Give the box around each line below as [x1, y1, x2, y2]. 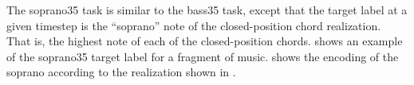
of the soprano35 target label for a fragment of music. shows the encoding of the [6, 48, 399, 64]
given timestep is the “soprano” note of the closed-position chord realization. [6, 17, 381, 33]
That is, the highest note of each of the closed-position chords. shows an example [6, 33, 403, 49]
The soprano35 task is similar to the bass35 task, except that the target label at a [6, 2, 408, 17]
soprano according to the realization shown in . [6, 64, 236, 80]
